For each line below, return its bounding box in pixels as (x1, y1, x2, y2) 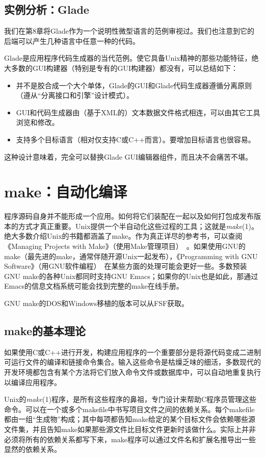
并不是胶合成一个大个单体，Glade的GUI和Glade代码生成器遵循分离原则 (16, 80, 252, 90)
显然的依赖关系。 (4, 444, 61, 454)
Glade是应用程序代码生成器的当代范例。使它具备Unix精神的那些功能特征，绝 (4, 53, 259, 63)
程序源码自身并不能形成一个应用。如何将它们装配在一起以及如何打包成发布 (4, 211, 254, 221)
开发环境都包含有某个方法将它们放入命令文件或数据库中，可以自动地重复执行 (4, 367, 261, 377)
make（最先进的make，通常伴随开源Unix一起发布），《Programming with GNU (4, 250, 258, 261)
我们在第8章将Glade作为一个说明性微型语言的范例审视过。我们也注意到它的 (4, 26, 254, 36)
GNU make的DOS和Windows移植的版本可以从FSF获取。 (4, 298, 189, 309)
